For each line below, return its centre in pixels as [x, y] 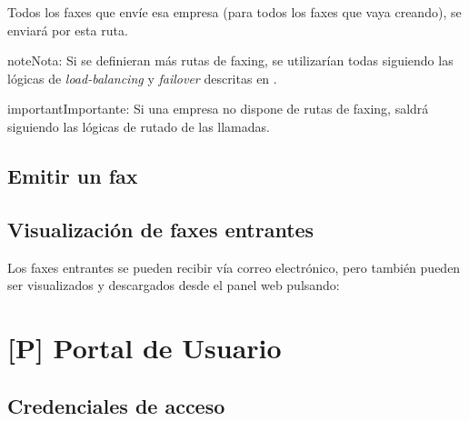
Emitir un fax [73, 175]
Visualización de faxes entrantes [161, 229]
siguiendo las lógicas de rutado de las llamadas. [139, 126]
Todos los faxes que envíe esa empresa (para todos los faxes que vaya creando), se [234, 12]
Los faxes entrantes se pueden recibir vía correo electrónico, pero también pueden [234, 267]
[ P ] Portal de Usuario [145, 347]
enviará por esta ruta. [68, 30]
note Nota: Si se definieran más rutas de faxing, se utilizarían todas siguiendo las [230, 60]
